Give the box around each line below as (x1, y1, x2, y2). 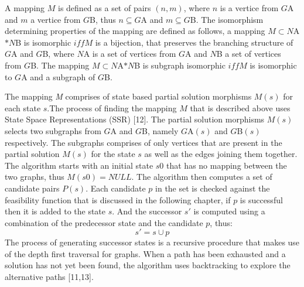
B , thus (90, 13, 116, 25)
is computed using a (193, 205, 265, 217)
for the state (91, 148, 135, 160)
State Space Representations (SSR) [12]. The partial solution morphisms (5, 113, 265, 125)
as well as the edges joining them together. (144, 148, 298, 160)
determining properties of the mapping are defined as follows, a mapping (5, 25, 265, 37)
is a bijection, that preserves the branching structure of (95, 36, 293, 48)
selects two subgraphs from (5, 124, 101, 136)
